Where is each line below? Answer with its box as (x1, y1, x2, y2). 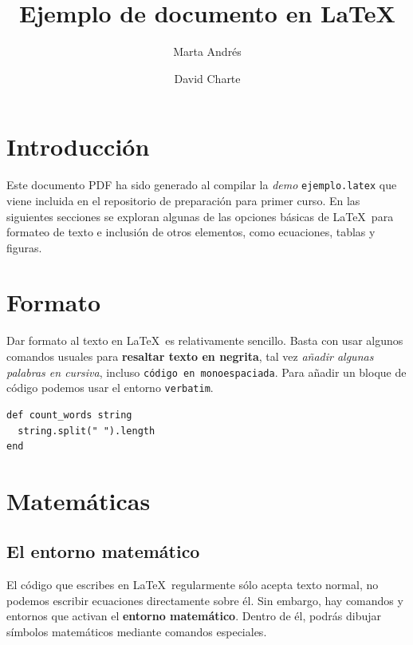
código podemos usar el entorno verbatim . (6, 379, 214, 396)
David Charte (174, 69, 241, 86)
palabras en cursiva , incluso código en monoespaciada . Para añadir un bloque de (6, 363, 407, 380)
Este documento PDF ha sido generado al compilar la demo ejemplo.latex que (6, 176, 397, 193)
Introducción (6, 130, 150, 163)
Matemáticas (6, 484, 151, 516)
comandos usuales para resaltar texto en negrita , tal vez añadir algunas (6, 348, 374, 364)
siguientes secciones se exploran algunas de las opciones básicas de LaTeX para (6, 208, 394, 224)
